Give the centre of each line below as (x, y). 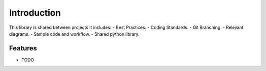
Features (23, 48)
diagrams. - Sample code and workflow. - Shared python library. (74, 34)
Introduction (35, 13)
